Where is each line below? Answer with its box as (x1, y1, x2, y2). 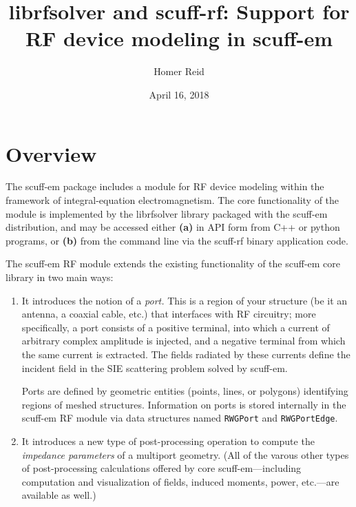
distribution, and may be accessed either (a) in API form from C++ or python (6, 220, 340, 234)
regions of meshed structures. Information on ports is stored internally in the (21, 397, 346, 411)
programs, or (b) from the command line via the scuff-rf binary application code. (6, 233, 348, 247)
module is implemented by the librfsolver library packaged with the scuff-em (6, 206, 328, 220)
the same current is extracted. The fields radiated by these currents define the (21, 346, 350, 361)
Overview (6, 139, 97, 167)
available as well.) (21, 488, 96, 502)
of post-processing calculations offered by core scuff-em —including (21, 461, 302, 475)
